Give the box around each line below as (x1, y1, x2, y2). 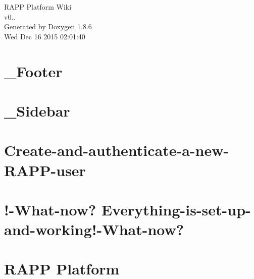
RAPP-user (4, 159, 86, 180)
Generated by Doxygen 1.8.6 (4, 21, 92, 32)
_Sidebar (4, 100, 70, 121)
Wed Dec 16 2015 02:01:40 (4, 31, 85, 41)
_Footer (4, 61, 63, 81)
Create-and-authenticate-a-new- (4, 140, 229, 160)
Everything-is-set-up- (101, 199, 251, 219)
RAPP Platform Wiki (4, 2, 72, 12)
